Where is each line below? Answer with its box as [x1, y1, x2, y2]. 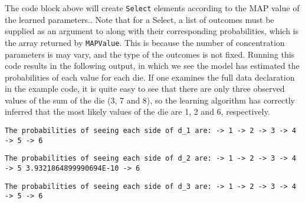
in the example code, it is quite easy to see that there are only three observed [5, 82, 285, 95]
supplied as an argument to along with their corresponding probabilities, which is [5, 25, 299, 37]
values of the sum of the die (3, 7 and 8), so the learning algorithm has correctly [5, 94, 296, 106]
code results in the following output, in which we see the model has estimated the [5, 59, 300, 72]
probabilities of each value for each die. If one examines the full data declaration [5, 71, 295, 83]
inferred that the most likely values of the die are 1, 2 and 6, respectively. [5, 105, 270, 118]
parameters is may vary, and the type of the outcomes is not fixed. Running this [5, 48, 295, 60]
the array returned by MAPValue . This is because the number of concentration [5, 36, 285, 48]
